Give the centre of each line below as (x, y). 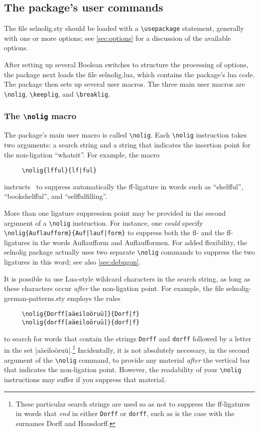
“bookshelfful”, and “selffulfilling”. (56, 196)
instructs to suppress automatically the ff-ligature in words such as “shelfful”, (124, 186)
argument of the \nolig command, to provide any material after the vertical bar (127, 359)
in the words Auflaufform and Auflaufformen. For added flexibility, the (139, 242)
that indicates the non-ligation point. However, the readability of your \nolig (123, 369)
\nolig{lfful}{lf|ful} (59, 171)
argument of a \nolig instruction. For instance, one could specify (104, 222)
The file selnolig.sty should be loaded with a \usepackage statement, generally (124, 28)
